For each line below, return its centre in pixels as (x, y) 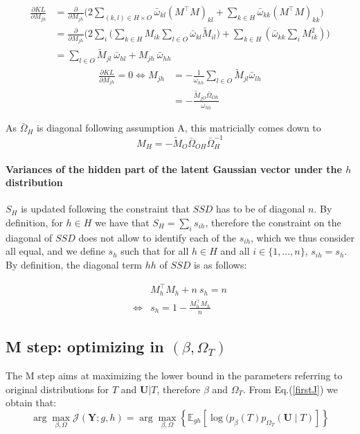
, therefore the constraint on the (273, 223)
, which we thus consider (303, 237)
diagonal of (29, 237)
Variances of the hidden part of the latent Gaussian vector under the (174, 169)
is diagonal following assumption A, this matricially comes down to (179, 128)
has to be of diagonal (260, 209)
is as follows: (220, 264)
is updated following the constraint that (105, 209)
